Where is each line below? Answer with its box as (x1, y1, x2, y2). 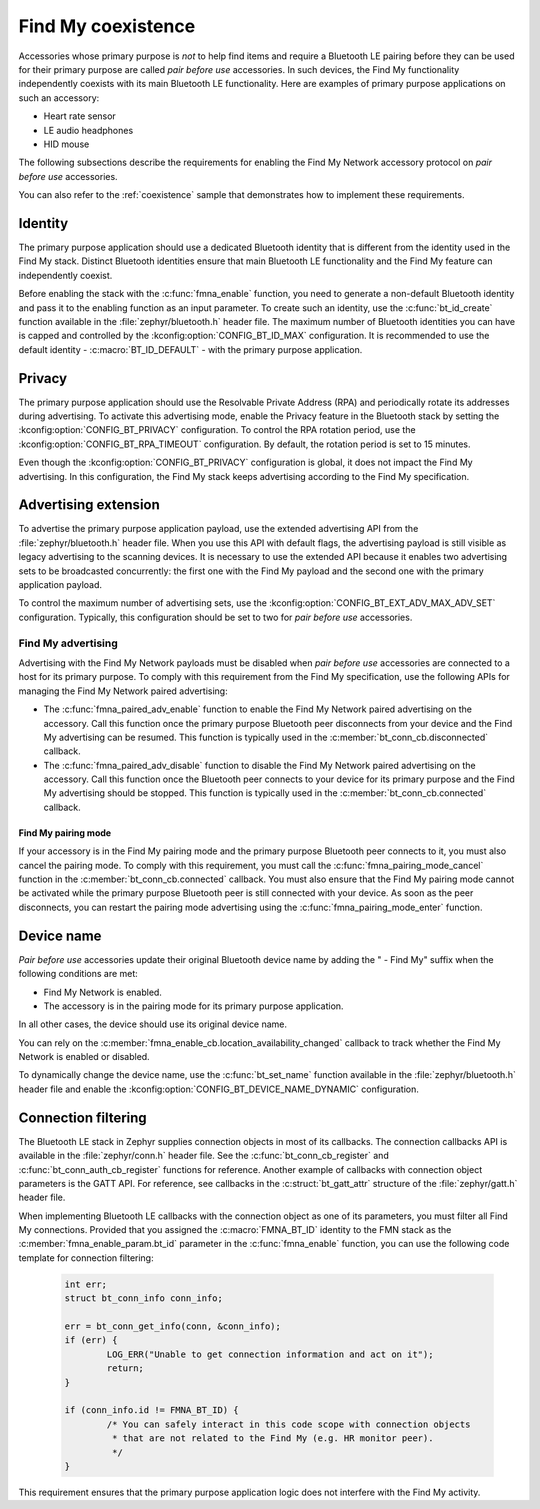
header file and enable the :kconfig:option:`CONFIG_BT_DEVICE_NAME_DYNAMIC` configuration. (18, 1083, 419, 1095)
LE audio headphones (43, 124, 134, 136)
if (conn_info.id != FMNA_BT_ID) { (64, 1405, 239, 1416)
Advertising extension (18, 496, 160, 514)
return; (106, 1363, 145, 1374)
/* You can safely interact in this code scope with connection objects (106, 1418, 471, 1430)
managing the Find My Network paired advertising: (18, 685, 229, 697)
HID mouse (43, 138, 90, 150)
